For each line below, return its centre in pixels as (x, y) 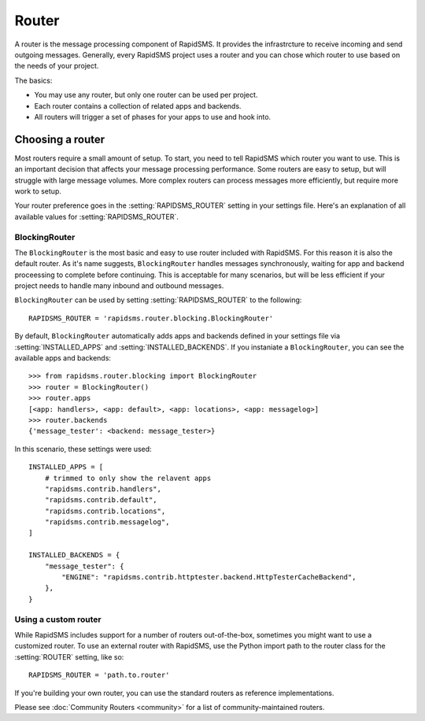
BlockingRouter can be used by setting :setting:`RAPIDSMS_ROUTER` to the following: (158, 300)
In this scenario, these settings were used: (83, 449)
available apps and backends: (63, 358)
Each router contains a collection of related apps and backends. (138, 105)
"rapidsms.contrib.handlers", (103, 489)
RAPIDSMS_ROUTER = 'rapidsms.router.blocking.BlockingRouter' (151, 318)
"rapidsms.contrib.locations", (105, 511)
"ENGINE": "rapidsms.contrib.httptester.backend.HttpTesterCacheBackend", (209, 577)
